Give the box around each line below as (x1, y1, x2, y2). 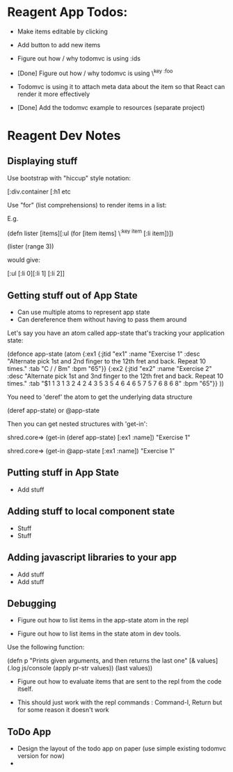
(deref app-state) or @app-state (7, 407, 99, 415)
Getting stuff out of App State (7, 290, 138, 301)
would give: (7, 255, 40, 265)
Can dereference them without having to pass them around (17, 315, 187, 324)
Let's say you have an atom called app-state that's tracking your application (7, 329, 225, 338)
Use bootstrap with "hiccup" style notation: (7, 173, 131, 182)
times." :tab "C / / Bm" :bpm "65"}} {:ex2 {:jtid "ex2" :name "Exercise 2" (7, 365, 212, 373)
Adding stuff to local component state (7, 505, 175, 517)
